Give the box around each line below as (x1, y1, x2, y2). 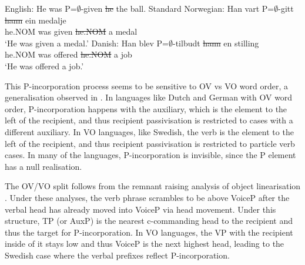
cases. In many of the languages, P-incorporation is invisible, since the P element (5, 149, 296, 161)
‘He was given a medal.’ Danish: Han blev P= (5, 36, 169, 49)
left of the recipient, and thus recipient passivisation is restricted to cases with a (5, 114, 293, 126)
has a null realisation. (5, 160, 82, 172)
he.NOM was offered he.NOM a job (5, 48, 132, 61)
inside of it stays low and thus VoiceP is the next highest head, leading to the (5, 237, 284, 250)
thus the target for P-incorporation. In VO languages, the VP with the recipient (5, 226, 293, 238)
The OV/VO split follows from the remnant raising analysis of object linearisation (5, 180, 301, 192)
